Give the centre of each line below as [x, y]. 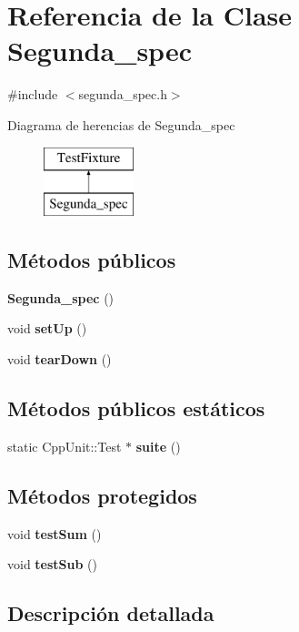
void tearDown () [60, 359]
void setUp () [47, 328]
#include [33, 94]
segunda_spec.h [123, 94]
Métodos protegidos [102, 495]
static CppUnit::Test [65, 446]
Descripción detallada [111, 613]
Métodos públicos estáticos [136, 408]
